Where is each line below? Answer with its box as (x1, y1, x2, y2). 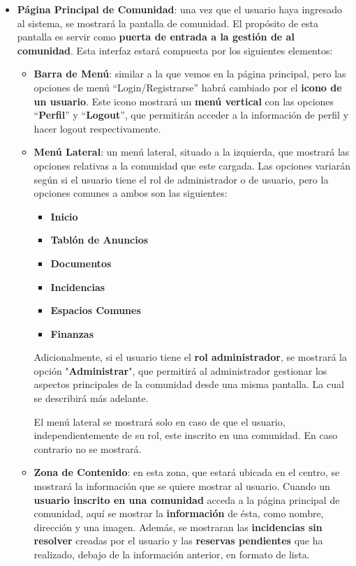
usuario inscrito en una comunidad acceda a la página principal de (34, 492, 340, 507)
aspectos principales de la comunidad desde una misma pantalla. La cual (34, 377, 344, 392)
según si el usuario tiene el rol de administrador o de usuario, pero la (34, 172, 329, 186)
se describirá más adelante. (34, 391, 149, 405)
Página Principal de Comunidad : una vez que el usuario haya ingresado (17, 2, 343, 16)
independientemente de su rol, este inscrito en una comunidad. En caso (34, 428, 338, 442)
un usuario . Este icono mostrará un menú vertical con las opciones (34, 94, 334, 108)
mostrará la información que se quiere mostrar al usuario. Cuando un (34, 479, 330, 493)
